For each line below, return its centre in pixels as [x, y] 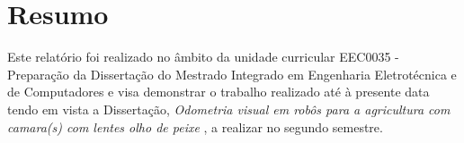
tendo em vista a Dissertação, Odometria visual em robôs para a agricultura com [229, 109]
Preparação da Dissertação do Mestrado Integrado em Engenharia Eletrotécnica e [232, 74]
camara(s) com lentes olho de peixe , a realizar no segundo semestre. [195, 126]
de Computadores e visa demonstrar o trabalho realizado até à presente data [219, 92]
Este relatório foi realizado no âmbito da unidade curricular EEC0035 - [203, 57]
